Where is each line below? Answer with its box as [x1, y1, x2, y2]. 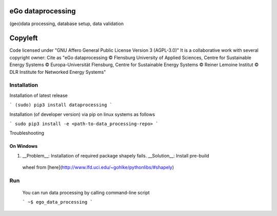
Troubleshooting [9, 130, 45, 136]
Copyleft [9, 34, 38, 43]
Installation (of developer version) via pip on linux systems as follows [9, 111, 155, 117]
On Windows [9, 143, 38, 149]
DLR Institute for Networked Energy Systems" [9, 69, 106, 75]
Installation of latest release [9, 92, 68, 99]
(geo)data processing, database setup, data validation [9, 21, 124, 27]
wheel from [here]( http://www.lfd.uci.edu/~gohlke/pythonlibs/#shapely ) [22, 164, 174, 170]
